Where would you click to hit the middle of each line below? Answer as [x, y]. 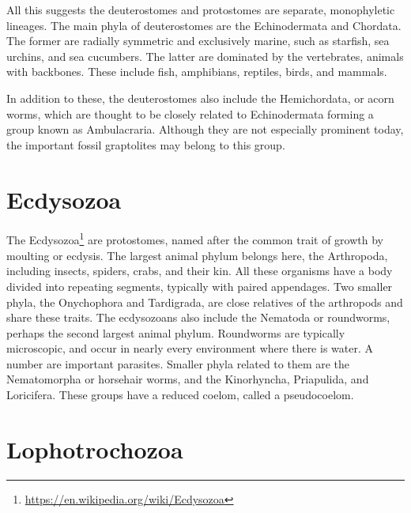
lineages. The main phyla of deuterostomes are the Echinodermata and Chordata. [204, 25]
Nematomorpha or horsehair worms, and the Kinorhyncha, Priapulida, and [188, 379]
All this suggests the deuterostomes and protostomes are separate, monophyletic [201, 9]
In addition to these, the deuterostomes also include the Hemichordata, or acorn [200, 98]
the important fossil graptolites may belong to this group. [146, 144]
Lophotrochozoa [95, 449]
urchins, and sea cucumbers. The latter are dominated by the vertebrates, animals [205, 56]
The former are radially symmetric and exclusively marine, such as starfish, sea [198, 41]
